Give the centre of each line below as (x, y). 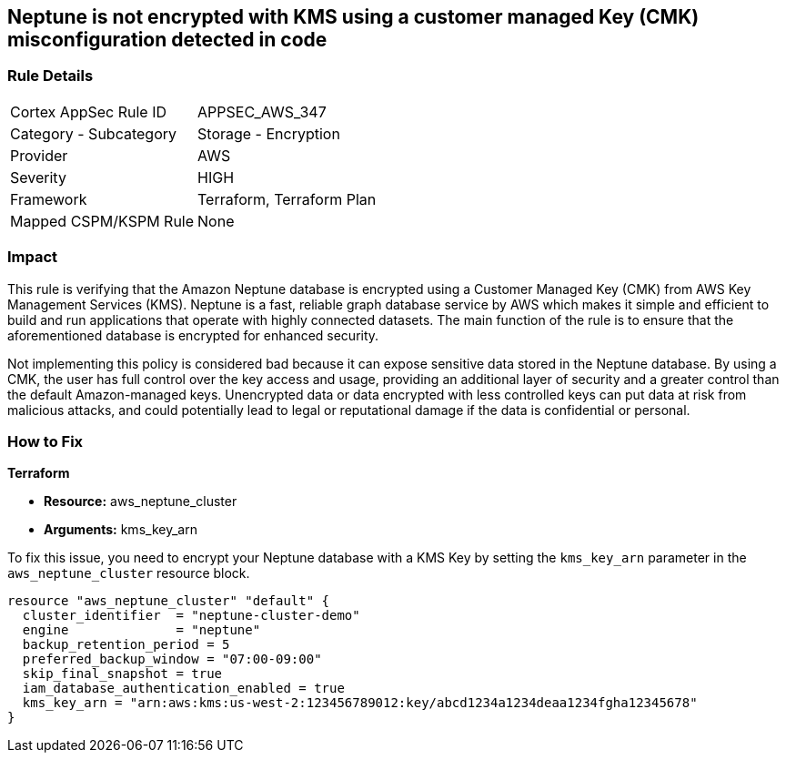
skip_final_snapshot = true (122, 674)
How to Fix (45, 441)
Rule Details (50, 76)
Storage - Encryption (269, 133)
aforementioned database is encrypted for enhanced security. (193, 335)
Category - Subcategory (93, 133)
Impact (33, 257)
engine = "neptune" (141, 630)
